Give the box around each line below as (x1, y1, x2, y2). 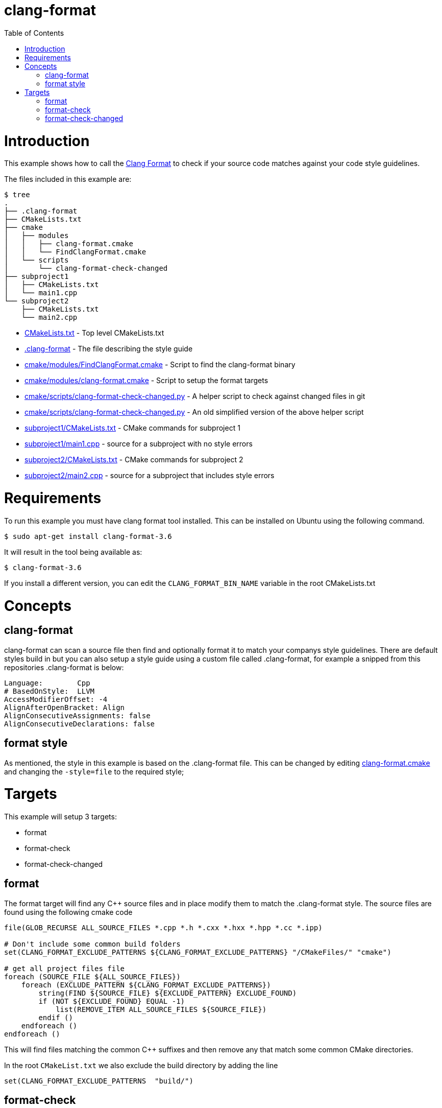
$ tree (4, 191, 30, 199)
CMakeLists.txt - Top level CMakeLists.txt (24, 328, 164, 338)
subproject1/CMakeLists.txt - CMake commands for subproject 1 (24, 423, 240, 433)
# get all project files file (4, 964, 125, 973)
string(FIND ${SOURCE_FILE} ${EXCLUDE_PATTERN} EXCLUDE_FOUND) (38, 988, 297, 997)
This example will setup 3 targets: (4, 812, 117, 821)
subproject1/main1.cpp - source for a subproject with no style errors (24, 439, 253, 449)
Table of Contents (4, 28, 64, 37)
